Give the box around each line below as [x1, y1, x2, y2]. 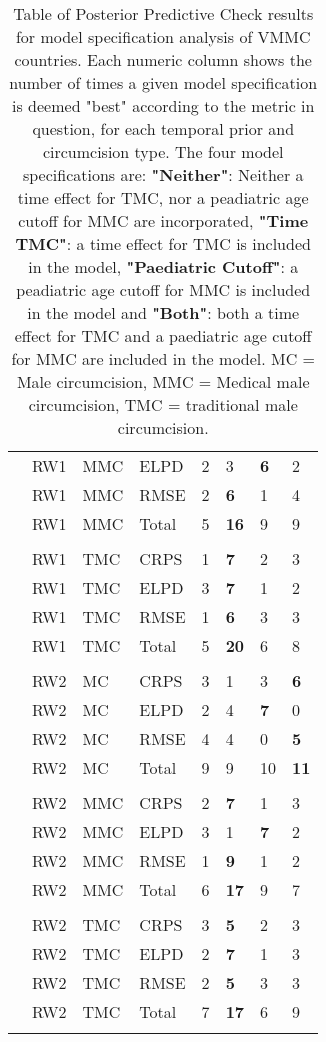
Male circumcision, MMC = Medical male [16, 370, 310, 393]
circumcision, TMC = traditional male [28, 393, 298, 416]
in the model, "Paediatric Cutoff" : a [28, 255, 299, 278]
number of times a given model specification [9, 71, 318, 94]
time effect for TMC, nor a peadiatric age [17, 186, 309, 209]
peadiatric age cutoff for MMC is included [16, 278, 311, 301]
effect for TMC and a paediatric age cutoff [14, 324, 312, 347]
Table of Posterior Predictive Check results [13, 2, 314, 25]
